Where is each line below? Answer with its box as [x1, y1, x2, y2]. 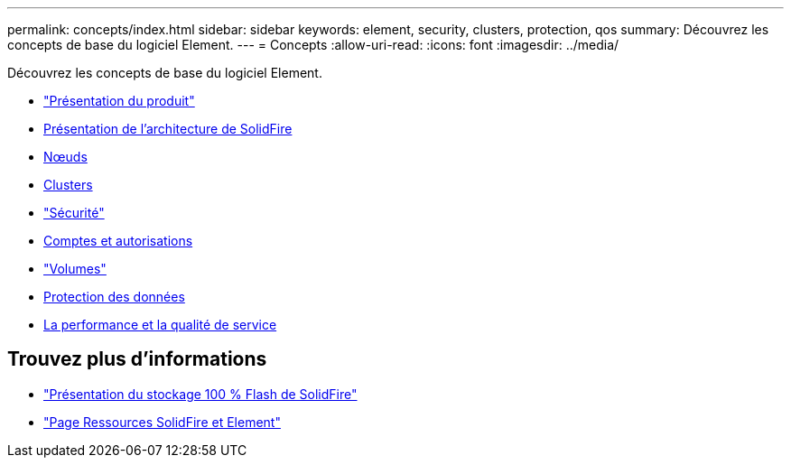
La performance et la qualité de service [43, 317, 277, 332]
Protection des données [43, 289, 185, 304]
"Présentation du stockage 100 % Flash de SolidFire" [43, 386, 358, 402]
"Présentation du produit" [43, 93, 195, 108]
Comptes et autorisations [43, 233, 193, 248]
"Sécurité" [43, 205, 105, 220]
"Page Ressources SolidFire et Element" [43, 414, 281, 430]
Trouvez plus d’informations [7, 348, 267, 371]
